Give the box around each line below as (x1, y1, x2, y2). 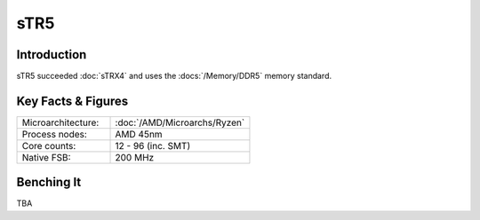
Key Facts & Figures (16, 93, 129, 108)
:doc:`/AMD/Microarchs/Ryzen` (115, 116, 245, 129)
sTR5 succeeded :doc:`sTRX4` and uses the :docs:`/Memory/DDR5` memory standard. (16, 71, 332, 82)
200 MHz (115, 151, 155, 163)
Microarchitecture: (21, 116, 100, 129)
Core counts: (21, 139, 76, 152)
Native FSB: (21, 151, 71, 163)
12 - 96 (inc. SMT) (115, 139, 191, 152)
